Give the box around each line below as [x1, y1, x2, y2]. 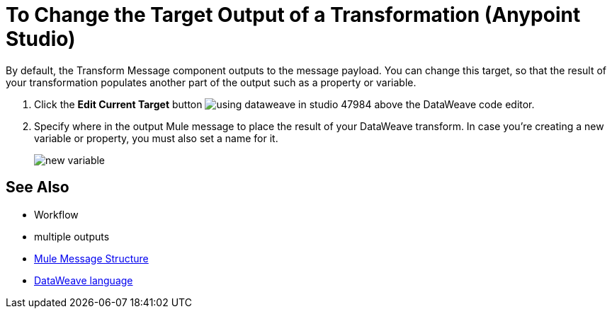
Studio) [6, 27, 76, 51]
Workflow [34, 208, 79, 221]
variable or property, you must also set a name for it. [34, 132, 278, 144]
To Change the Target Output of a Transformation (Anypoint [6, 3, 581, 27]
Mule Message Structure [34, 252, 149, 264]
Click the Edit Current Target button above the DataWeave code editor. [34, 98, 535, 110]
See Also [6, 178, 69, 197]
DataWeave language [34, 274, 133, 286]
